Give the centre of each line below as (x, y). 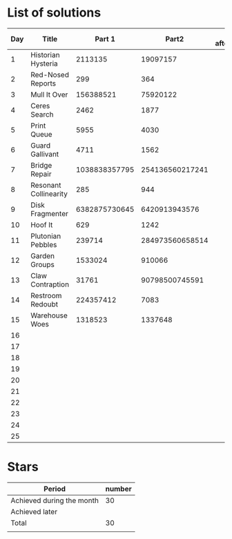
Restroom (46, 295)
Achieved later (34, 511)
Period (55, 489)
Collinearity (49, 193)
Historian (45, 55)
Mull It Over (49, 95)
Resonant (46, 185)
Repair (41, 174)
